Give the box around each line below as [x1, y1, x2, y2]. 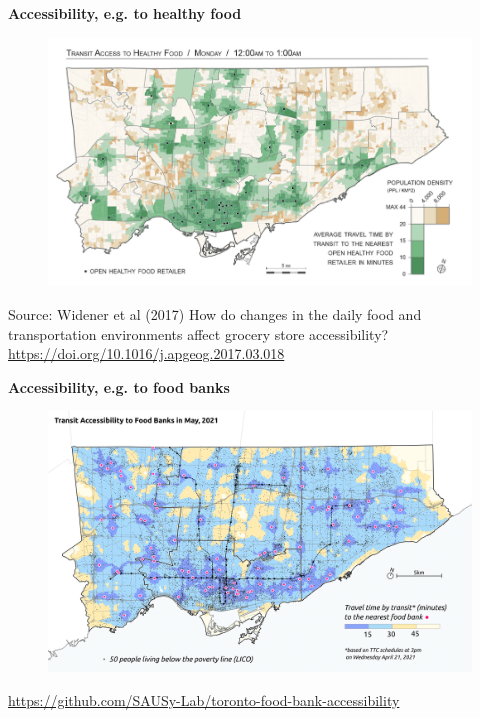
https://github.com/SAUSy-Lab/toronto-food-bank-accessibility [8, 689, 400, 710]
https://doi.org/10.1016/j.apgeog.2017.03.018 [8, 343, 285, 364]
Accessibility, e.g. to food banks [8, 376, 230, 397]
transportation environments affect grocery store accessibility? [8, 323, 389, 344]
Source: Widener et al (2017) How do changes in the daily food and [8, 303, 422, 324]
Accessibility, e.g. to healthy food [8, 3, 242, 23]
